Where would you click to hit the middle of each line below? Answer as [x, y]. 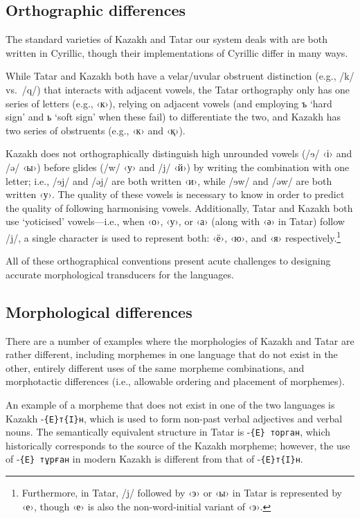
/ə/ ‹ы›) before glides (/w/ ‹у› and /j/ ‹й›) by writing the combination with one [178, 167]
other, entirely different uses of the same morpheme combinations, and [155, 367]
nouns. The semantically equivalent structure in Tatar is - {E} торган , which [168, 432]
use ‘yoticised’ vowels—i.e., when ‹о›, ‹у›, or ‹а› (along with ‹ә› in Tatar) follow [175, 221]
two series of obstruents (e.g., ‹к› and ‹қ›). [96, 130]
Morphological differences [99, 311]
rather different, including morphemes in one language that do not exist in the [172, 354]
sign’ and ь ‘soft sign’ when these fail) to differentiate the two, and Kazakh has [173, 117]
